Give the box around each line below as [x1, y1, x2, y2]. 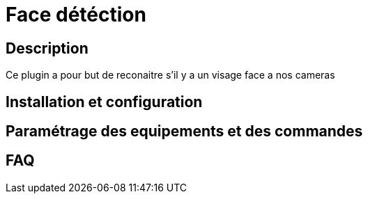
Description [6, 39, 89, 57]
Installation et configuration [6, 93, 203, 111]
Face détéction [6, 3, 146, 26]
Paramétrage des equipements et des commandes [6, 122, 363, 141]
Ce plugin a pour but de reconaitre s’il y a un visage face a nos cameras [6, 69, 335, 81]
